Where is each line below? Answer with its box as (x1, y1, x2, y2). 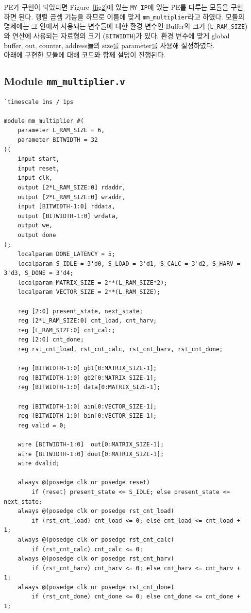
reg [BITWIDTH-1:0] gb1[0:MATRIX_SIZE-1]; (17, 365, 157, 372)
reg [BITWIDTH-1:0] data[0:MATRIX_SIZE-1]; (17, 384, 161, 391)
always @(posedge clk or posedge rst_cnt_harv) (17, 555, 174, 562)
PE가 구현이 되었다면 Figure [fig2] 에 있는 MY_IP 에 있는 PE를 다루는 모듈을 (4, 2, 229, 12)
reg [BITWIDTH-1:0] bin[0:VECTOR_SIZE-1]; (17, 412, 157, 420)
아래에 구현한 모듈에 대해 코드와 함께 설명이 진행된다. (4, 50, 166, 60)
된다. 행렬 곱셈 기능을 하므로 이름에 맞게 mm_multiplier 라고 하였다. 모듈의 (18, 11, 245, 21)
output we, (17, 222, 53, 229)
